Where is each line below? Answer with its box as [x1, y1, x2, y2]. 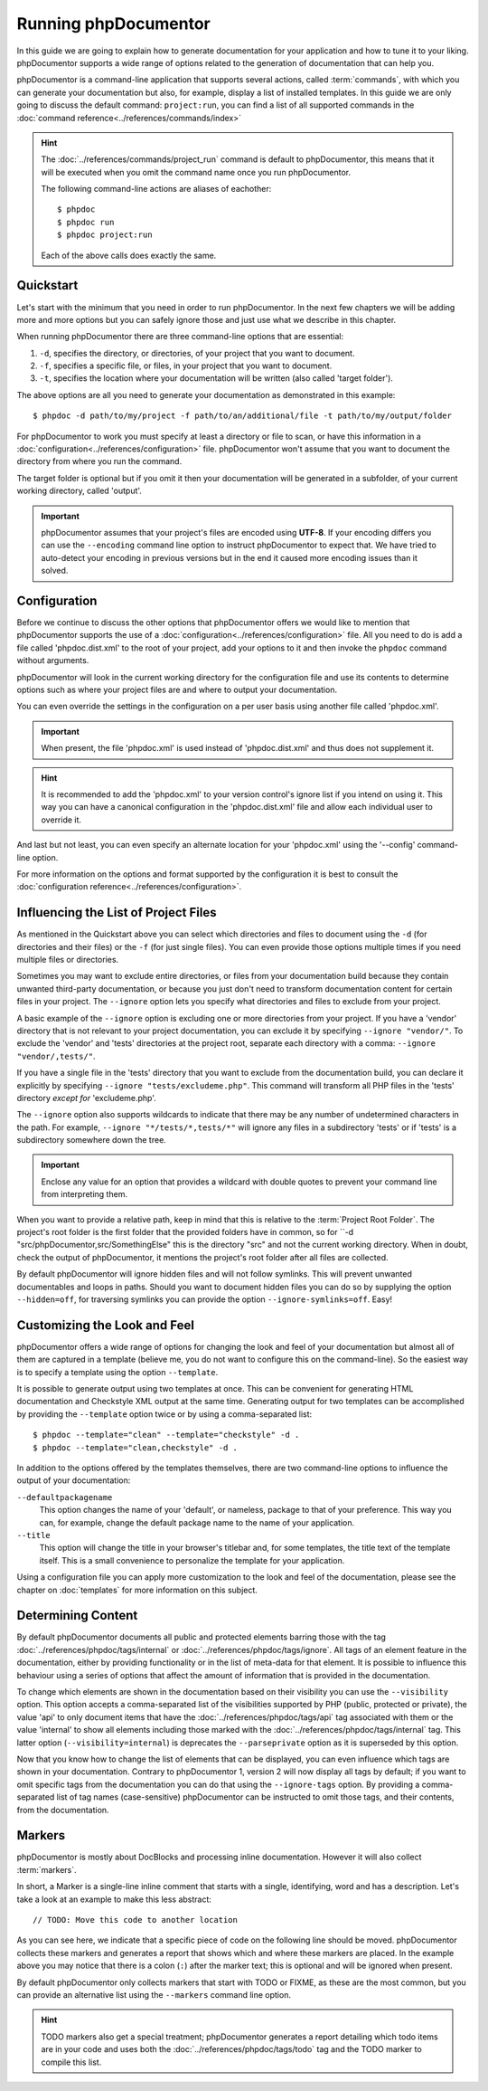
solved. [41, 566, 69, 576]
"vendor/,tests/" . [16, 1050, 96, 1061]
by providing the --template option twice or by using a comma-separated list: [16, 1408, 313, 1420]
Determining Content [16, 1608, 138, 1623]
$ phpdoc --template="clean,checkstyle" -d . [33, 1442, 239, 1452]
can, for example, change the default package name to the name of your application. [39, 1516, 355, 1528]
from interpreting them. [41, 1189, 128, 1200]
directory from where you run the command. [16, 456, 183, 467]
